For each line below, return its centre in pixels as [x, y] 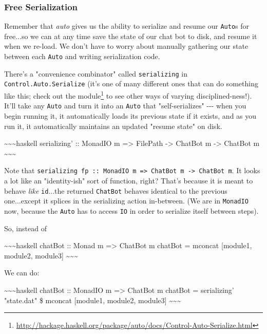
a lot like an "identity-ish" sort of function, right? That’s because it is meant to [129, 180]
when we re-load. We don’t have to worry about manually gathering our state [126, 46]
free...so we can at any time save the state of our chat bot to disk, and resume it [131, 36]
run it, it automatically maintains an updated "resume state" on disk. [113, 126]
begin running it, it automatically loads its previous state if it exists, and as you [130, 115]
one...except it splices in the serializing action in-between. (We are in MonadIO [126, 201]
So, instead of [25, 228]
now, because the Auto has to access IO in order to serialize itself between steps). [131, 210]
